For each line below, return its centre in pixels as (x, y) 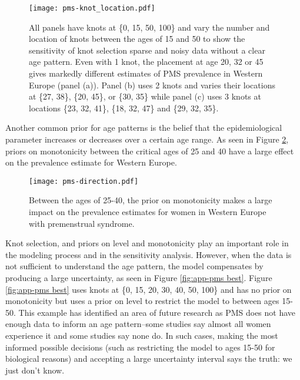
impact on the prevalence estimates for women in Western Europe (148, 212)
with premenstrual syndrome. (82, 223)
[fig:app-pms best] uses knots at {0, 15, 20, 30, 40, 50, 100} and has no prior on (149, 289)
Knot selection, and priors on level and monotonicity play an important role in (147, 243)
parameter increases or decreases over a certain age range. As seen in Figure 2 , (147, 139)
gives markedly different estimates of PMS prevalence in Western (146, 73)
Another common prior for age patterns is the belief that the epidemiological (144, 128)
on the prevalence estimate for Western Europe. (91, 162)
